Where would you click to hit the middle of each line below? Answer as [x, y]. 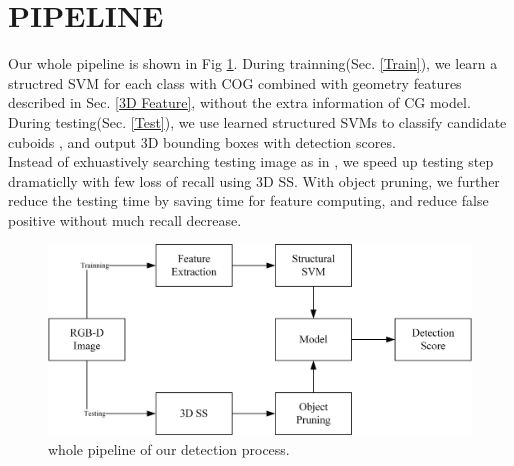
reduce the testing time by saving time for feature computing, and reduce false [248, 200]
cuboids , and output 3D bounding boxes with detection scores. [202, 141]
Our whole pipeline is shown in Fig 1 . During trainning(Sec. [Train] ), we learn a [253, 63]
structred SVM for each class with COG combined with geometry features [235, 82]
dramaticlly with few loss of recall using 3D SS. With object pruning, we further [254, 180]
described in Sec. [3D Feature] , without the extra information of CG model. [239, 102]
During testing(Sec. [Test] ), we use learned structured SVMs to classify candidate [257, 121]
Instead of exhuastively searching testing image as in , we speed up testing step [251, 161]
